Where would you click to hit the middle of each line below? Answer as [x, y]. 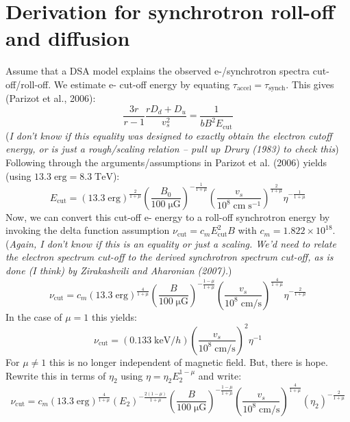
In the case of [34, 316]
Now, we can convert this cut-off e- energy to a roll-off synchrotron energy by [168, 216]
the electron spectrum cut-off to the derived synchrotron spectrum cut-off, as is [170, 257]
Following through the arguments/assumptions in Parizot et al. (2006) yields [166, 162]
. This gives [310, 84]
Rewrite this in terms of [56, 375]
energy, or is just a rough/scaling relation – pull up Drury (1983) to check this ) [172, 149]
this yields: [114, 316]
